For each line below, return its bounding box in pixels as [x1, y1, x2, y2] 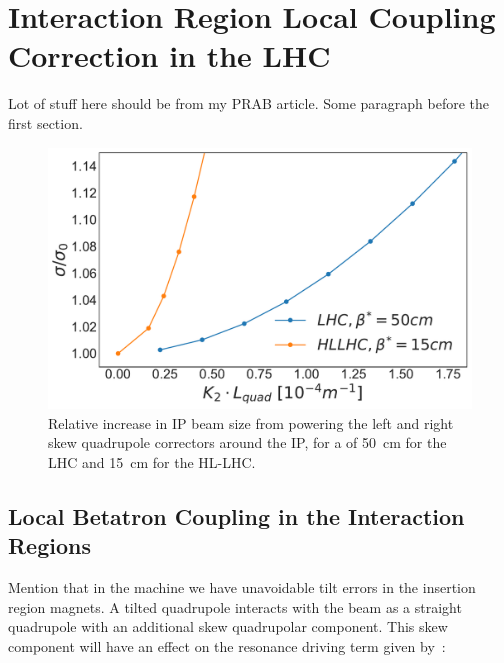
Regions [8, 530, 91, 561]
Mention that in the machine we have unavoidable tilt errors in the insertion [8, 577, 476, 598]
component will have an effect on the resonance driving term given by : [8, 635, 446, 656]
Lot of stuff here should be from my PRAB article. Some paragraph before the [8, 93, 490, 114]
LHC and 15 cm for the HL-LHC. [48, 451, 256, 472]
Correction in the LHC [8, 35, 331, 76]
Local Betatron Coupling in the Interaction [8, 500, 465, 531]
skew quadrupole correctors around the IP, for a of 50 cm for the [48, 432, 447, 453]
